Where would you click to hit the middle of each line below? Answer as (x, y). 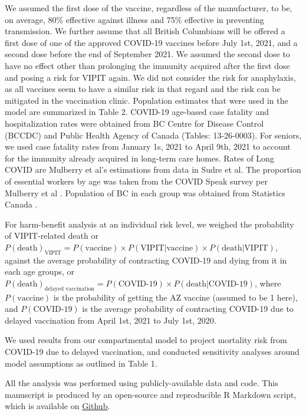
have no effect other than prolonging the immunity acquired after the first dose (147, 65)
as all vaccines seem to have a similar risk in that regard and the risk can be (143, 89)
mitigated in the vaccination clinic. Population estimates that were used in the (147, 100)
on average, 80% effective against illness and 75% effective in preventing (134, 19)
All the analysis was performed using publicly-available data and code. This (142, 383)
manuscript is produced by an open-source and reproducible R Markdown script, (151, 394)
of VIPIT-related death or (52, 236)
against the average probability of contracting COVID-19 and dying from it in (146, 260)
